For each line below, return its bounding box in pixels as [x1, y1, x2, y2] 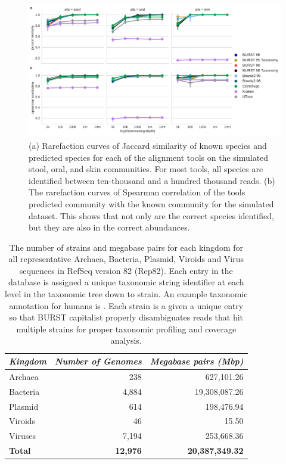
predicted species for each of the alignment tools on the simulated [29, 151, 269, 163]
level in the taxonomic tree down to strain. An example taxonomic [5, 288, 248, 300]
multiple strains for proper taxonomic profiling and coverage [16, 322, 237, 335]
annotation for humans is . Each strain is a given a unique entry [9, 299, 244, 312]
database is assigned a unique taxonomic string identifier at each [8, 276, 244, 288]
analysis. [110, 334, 142, 347]
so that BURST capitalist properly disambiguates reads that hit [9, 311, 244, 323]
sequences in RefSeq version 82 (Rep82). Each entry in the [19, 264, 233, 276]
